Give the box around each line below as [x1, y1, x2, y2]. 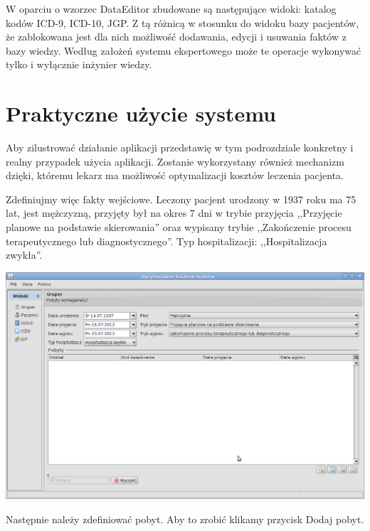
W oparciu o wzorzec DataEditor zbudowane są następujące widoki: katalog [6, 1, 337, 16]
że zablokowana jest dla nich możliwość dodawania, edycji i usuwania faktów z [6, 29, 347, 44]
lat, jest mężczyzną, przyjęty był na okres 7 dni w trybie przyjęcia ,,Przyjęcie [6, 205, 342, 220]
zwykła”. [6, 247, 43, 262]
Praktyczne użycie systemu [6, 99, 276, 128]
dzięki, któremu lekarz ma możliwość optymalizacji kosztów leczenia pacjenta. [6, 168, 344, 183]
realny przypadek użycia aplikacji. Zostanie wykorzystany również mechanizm [6, 154, 344, 168]
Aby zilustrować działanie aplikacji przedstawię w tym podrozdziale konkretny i [6, 140, 354, 155]
